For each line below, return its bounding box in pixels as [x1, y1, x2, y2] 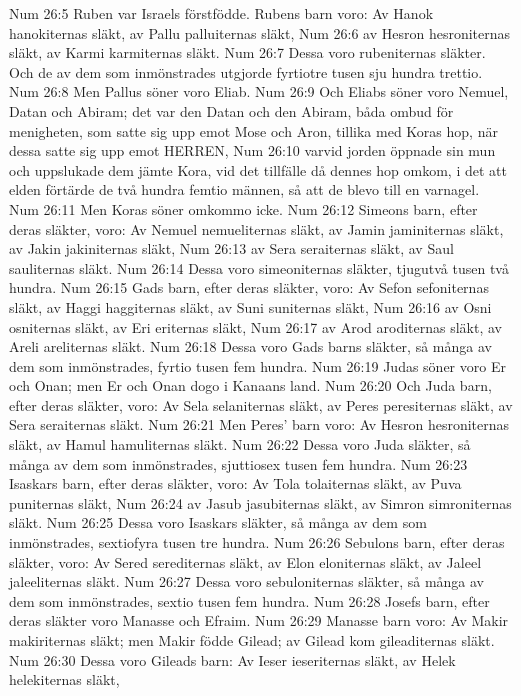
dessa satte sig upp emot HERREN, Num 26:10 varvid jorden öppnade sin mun [9, 140, 496, 161]
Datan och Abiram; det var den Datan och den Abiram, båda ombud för [9, 100, 454, 121]
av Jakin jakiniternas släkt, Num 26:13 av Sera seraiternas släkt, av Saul [9, 238, 454, 259]
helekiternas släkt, [9, 669, 120, 690]
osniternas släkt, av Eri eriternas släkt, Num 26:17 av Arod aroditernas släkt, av [9, 316, 502, 337]
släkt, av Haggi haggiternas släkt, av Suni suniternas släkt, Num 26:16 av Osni [9, 296, 492, 317]
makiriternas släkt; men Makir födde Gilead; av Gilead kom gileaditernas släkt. [9, 630, 495, 650]
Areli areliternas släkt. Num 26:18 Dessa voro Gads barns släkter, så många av [9, 336, 492, 357]
